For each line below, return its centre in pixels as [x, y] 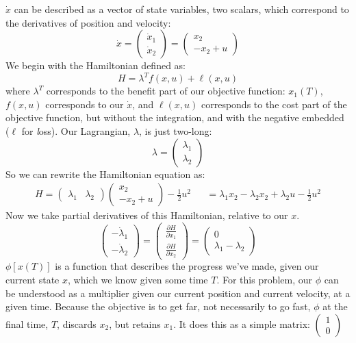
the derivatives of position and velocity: [88, 22]
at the [335, 306]
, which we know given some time [138, 280]
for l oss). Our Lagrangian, [76, 131]
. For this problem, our [265, 280]
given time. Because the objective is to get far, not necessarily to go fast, [158, 306]
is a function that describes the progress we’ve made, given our [187, 266]
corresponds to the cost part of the [274, 104]
